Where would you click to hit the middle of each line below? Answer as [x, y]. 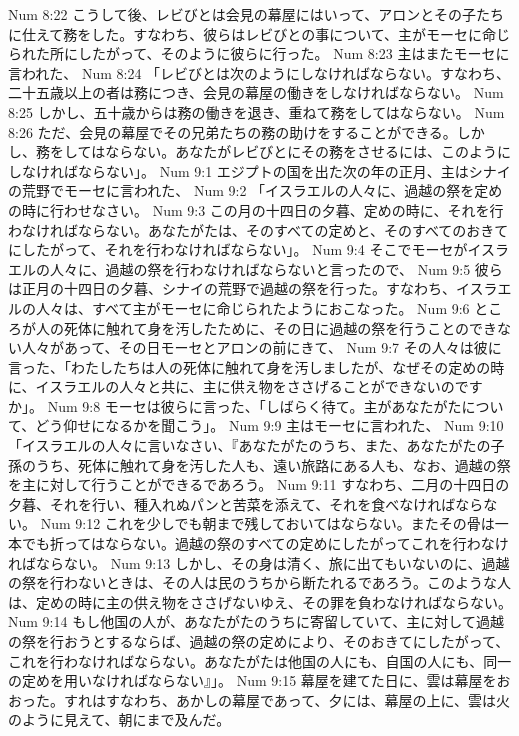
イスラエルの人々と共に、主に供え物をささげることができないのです [259, 386]
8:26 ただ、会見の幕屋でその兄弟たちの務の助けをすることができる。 [232, 131]
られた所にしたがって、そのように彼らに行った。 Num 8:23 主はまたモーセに [259, 53]
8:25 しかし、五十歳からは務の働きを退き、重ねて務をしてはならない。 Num [256, 111]
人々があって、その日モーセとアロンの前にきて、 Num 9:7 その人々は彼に [261, 347]
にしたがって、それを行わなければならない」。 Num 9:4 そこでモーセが [238, 249]
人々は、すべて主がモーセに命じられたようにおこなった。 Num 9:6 [252, 307]
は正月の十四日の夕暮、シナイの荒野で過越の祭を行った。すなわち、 [232, 288]
